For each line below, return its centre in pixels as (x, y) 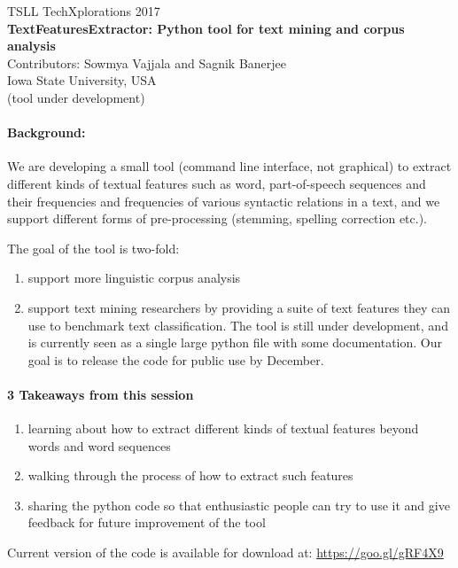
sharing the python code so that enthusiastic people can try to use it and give (239, 505)
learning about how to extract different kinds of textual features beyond (223, 428)
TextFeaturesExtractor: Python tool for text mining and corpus (206, 28)
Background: (47, 132)
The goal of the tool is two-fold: (93, 248)
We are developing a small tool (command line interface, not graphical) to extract (229, 166)
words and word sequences (99, 445)
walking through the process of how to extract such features (190, 475)
